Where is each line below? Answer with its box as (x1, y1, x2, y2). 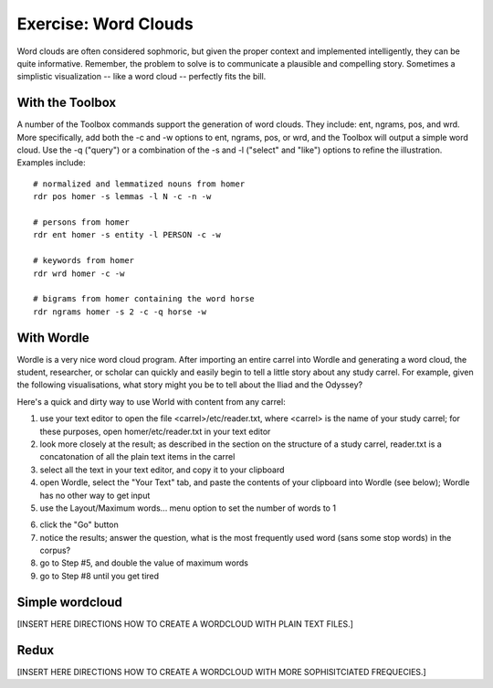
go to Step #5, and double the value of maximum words (39, 557, 248, 568)
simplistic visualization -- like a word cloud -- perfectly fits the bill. (16, 71, 267, 82)
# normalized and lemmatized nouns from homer (33, 178, 246, 189)
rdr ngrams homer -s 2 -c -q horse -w (33, 306, 207, 317)
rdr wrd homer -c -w (33, 268, 125, 279)
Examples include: (16, 157, 86, 168)
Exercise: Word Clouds (16, 14, 194, 34)
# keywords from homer (33, 256, 135, 266)
